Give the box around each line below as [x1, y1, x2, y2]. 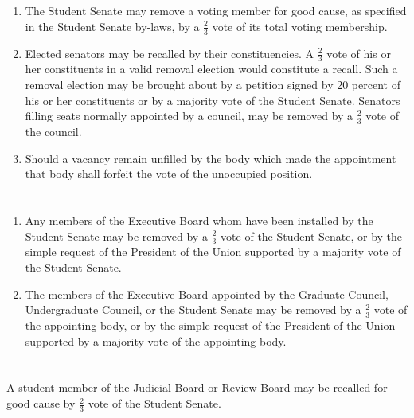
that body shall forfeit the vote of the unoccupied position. [25, 165, 313, 182]
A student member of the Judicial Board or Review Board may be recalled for [6, 379, 388, 396]
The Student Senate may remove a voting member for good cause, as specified [25, 2, 407, 19]
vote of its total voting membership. [212, 17, 388, 34]
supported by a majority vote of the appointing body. [25, 332, 287, 349]
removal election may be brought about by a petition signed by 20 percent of [25, 76, 400, 93]
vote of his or [326, 45, 391, 61]
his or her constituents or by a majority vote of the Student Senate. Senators [25, 91, 400, 108]
